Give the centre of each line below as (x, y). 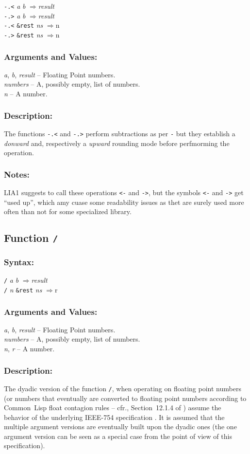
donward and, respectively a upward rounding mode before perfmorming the (117, 143)
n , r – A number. (29, 349)
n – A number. (26, 94)
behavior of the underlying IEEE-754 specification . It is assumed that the (114, 417)
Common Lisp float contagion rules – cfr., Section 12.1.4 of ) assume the (113, 408)
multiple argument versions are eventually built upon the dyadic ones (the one (120, 427)
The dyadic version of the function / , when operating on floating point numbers (123, 388)
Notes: (17, 174)
